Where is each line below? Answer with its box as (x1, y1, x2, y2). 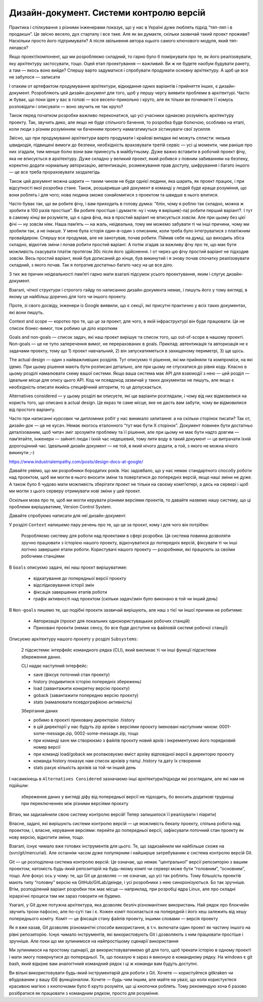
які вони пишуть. (9, 309, 44, 315)
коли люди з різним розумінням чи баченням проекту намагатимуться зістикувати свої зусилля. (9, 126, 211, 132)
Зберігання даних (21, 708, 58, 714)
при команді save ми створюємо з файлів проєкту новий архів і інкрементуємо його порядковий (33, 737, 236, 743)
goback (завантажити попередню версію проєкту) (33, 692, 139, 698)
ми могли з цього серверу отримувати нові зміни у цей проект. (9, 488, 141, 494)
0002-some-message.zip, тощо (74, 731, 139, 736)
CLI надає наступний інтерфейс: (21, 663, 88, 669)
